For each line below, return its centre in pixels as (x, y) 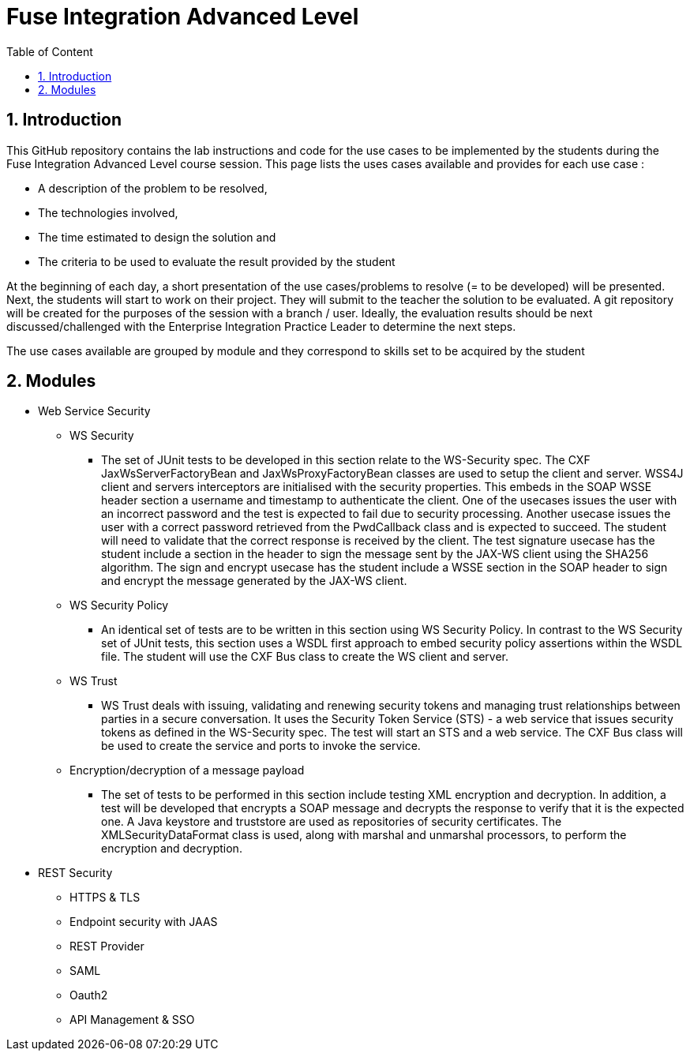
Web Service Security (94, 411)
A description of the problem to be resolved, (153, 188)
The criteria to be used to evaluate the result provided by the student (217, 261)
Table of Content (50, 51)
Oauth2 (89, 995)
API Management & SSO (132, 1020)
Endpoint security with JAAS (144, 922)
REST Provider (107, 946)
